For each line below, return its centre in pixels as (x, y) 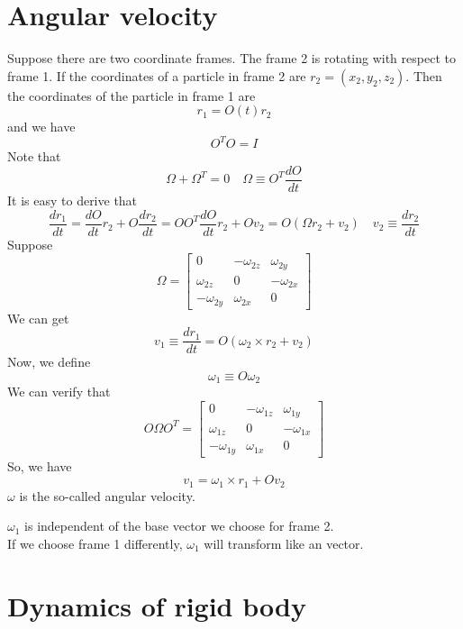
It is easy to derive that (73, 201)
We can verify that (59, 392)
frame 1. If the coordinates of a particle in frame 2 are (157, 75)
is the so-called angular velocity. (107, 495)
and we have (41, 127)
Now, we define (49, 362)
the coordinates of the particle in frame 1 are (132, 95)
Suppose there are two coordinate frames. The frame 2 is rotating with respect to (231, 58)
